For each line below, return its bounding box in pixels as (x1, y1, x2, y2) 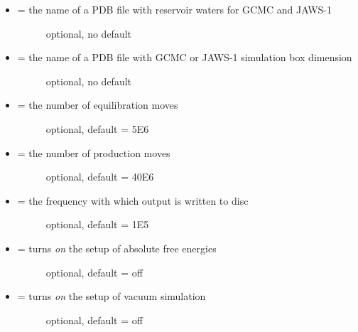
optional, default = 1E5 (45, 217, 149, 232)
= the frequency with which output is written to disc (17, 193, 249, 208)
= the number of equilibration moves (17, 97, 178, 112)
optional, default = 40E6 (45, 169, 154, 184)
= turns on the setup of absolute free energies (17, 240, 217, 255)
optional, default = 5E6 (45, 121, 149, 136)
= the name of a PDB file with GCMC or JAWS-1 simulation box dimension (17, 50, 352, 65)
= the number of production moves (17, 145, 170, 160)
